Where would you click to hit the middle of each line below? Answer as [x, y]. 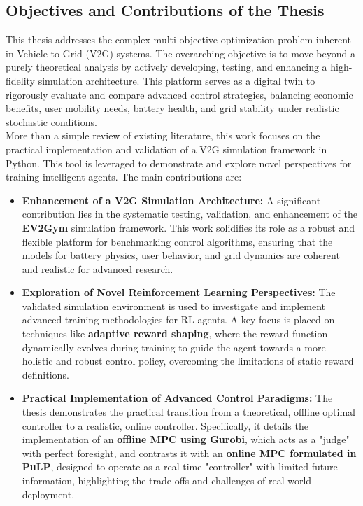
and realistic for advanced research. [98, 268]
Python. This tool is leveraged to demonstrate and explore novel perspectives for [179, 163]
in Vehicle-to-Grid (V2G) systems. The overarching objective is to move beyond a [180, 53]
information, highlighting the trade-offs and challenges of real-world [167, 480]
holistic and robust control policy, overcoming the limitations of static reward [188, 361]
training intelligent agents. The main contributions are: [124, 177]
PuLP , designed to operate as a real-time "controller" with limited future [180, 466]
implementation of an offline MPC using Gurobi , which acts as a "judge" [186, 439]
